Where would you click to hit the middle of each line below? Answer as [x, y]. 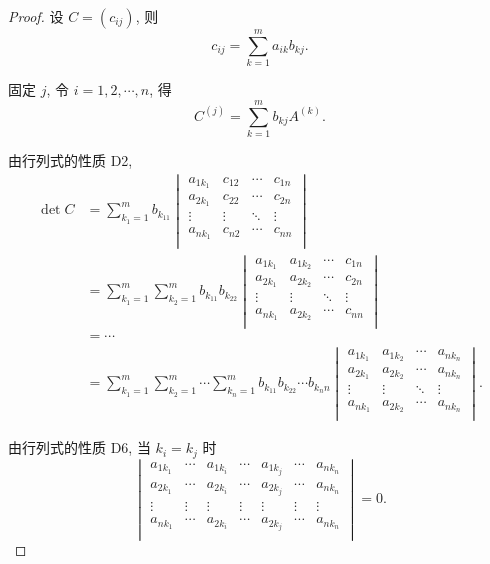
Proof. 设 [36, 16]
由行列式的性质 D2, [70, 159]
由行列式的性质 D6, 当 [79, 447]
